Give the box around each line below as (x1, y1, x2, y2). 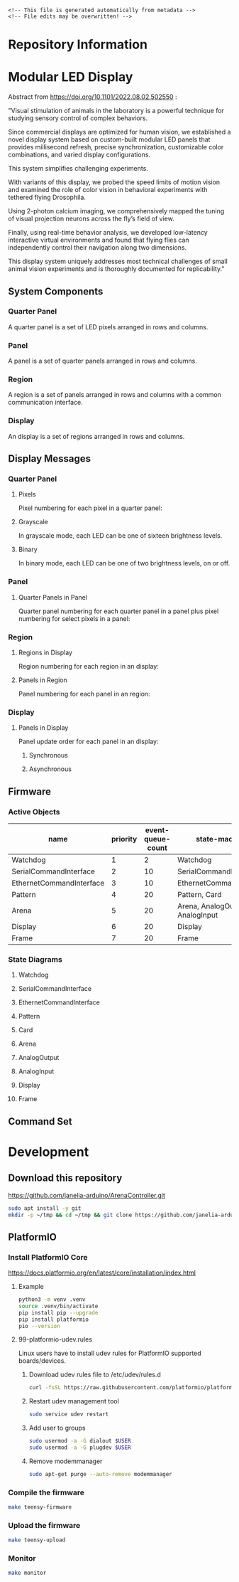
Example (18, 1283, 45, 1291)
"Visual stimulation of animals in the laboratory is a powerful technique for (8, 107, 224, 115)
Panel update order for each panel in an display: (18, 737, 159, 746)
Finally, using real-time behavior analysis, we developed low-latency (8, 228, 208, 237)
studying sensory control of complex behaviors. (8, 114, 148, 122)
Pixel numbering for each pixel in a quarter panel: (18, 504, 162, 512)
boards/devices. (18, 1357, 67, 1365)
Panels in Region (18, 676, 67, 684)
